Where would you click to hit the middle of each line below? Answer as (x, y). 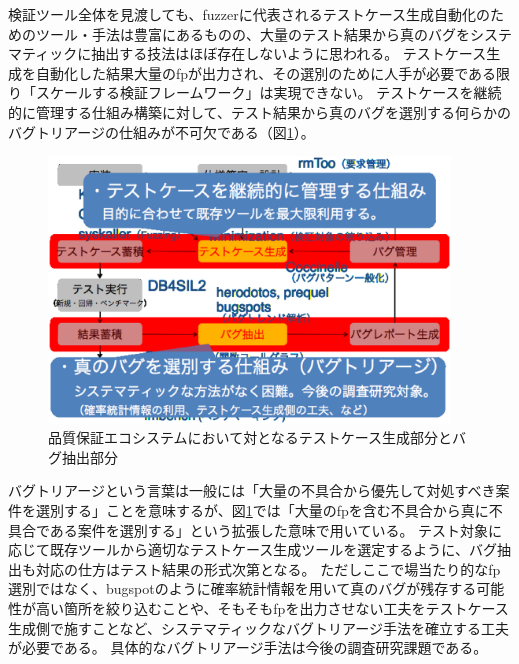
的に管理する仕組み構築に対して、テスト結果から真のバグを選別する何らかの (259, 111)
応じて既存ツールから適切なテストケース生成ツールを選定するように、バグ (252, 549)
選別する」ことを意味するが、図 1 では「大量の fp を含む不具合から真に (262, 510)
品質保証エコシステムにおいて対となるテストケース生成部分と (250, 437)
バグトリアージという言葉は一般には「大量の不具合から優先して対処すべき (252, 490)
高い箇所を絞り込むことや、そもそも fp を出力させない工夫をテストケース (272, 607)
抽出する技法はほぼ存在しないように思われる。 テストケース (289, 53)
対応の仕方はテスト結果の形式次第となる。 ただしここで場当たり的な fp (268, 568)
